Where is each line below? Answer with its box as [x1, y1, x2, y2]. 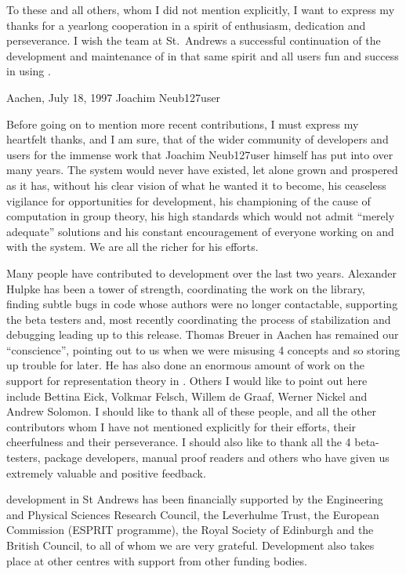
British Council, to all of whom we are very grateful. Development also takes [6, 537, 375, 553]
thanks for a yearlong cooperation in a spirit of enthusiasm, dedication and [6, 16, 366, 33]
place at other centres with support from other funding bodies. [6, 552, 307, 569]
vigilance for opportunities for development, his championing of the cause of [6, 192, 371, 209]
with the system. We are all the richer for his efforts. [6, 238, 259, 255]
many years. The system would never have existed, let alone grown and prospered [6, 162, 398, 178]
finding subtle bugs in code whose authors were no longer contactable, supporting [6, 296, 398, 312]
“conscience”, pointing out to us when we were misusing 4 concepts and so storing [6, 341, 401, 358]
